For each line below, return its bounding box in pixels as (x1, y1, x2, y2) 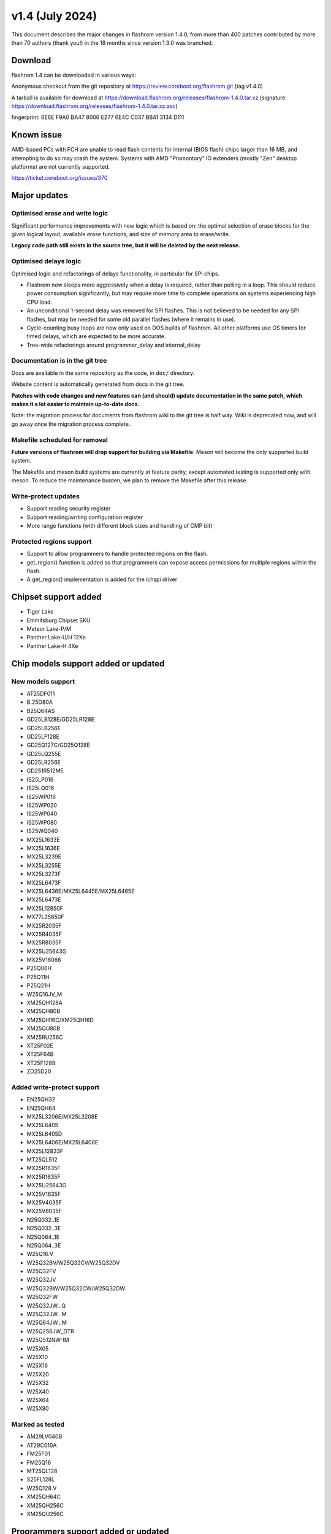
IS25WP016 (26, 793, 56, 800)
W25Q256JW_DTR (26, 1327, 75, 1335)
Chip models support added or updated (11, 658, 165, 669)
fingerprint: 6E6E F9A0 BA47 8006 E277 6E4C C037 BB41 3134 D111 (11, 114, 185, 121)
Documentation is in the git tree (11, 357, 107, 365)
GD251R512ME (26, 767, 64, 774)
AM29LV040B (26, 1433, 63, 1440)
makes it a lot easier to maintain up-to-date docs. (11, 401, 140, 407)
